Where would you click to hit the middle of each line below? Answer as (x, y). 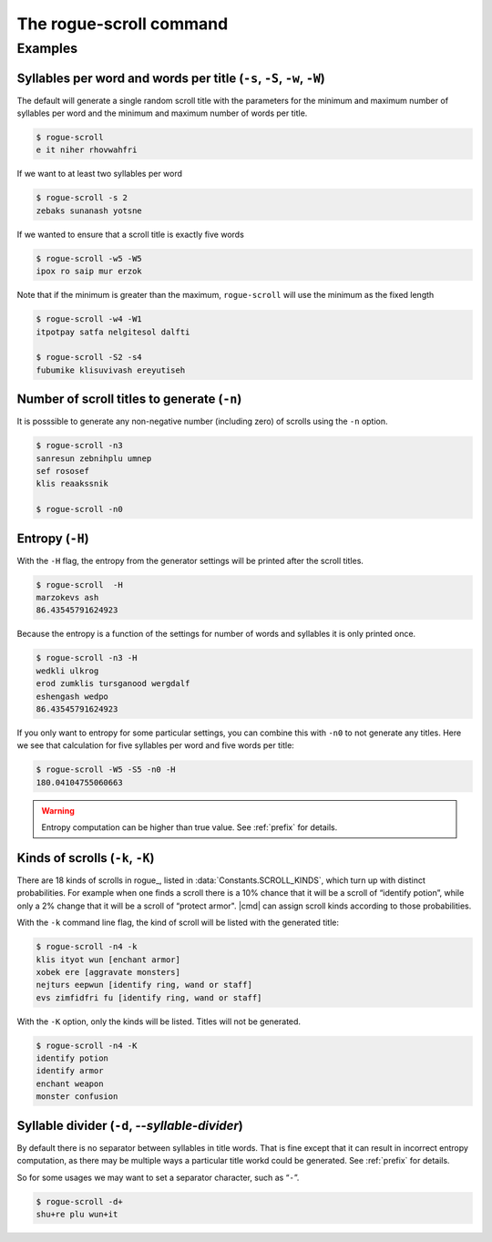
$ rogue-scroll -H (79, 585)
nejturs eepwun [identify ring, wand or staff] (144, 985)
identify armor (70, 1071)
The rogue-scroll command (123, 24)
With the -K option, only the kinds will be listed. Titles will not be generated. (159, 1021)
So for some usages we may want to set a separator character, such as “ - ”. (158, 1177)
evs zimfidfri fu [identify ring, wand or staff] (149, 997)
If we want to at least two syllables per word (99, 174)
